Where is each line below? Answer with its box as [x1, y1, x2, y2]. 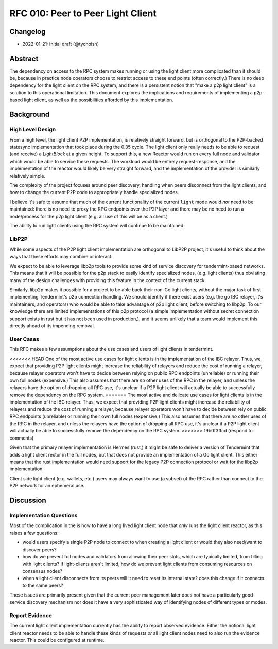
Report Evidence [9, 612, 53, 619]
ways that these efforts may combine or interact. [9, 253, 113, 259]
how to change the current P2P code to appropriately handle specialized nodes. [9, 189, 179, 196]
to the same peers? [22, 582, 64, 589]
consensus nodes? [22, 568, 63, 574]
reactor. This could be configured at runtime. [9, 637, 105, 643]
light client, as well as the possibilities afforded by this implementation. [24, 97, 173, 103]
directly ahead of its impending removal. [9, 323, 95, 329]
